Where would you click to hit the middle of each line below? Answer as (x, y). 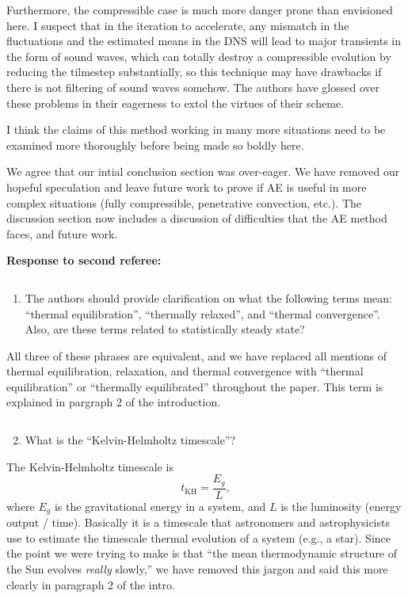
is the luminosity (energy (341, 506)
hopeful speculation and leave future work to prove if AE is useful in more (187, 187)
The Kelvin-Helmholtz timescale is (90, 466)
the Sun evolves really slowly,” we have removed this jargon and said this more (197, 568)
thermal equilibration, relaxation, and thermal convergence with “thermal (185, 371)
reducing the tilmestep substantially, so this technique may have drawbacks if (194, 72)
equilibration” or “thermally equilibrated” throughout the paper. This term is (195, 386)
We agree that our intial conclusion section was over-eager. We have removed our (203, 171)
